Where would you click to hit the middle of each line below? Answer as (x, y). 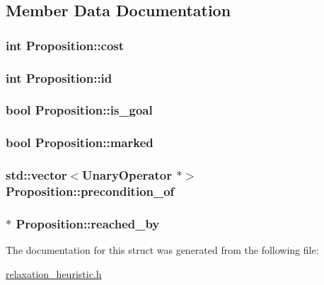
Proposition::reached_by (88, 223)
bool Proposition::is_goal (79, 110)
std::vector (36, 175)
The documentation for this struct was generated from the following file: (162, 250)
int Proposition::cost (65, 45)
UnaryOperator (127, 175)
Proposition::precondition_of (90, 191)
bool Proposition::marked (80, 142)
